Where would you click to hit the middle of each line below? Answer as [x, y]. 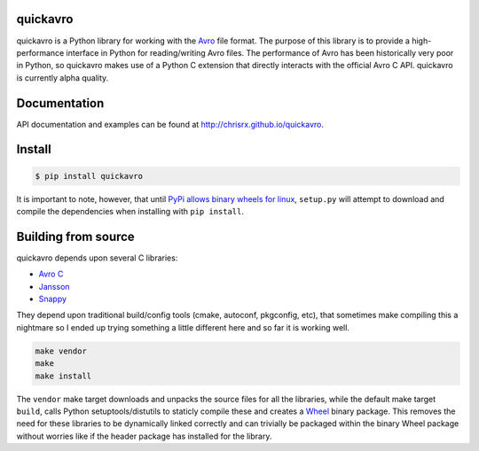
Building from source [75, 236]
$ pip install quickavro [89, 176]
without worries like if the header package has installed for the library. [144, 436]
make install [63, 376]
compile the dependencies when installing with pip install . [130, 211]
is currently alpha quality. [63, 78]
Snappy [52, 299]
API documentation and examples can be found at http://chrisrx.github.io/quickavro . [170, 124]
